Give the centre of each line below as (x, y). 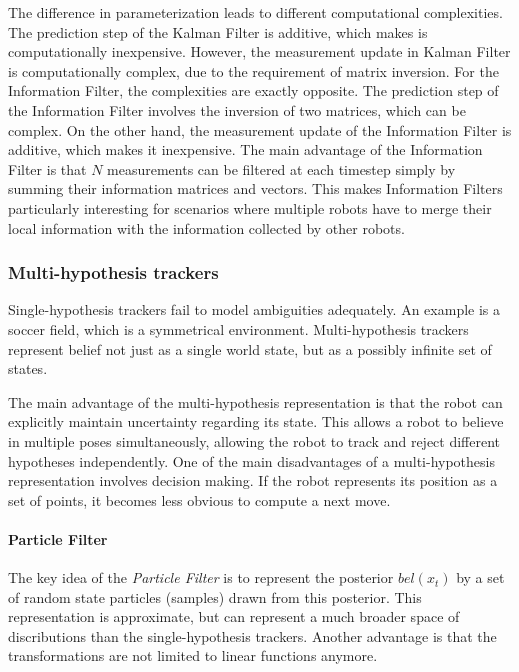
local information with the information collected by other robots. (206, 227)
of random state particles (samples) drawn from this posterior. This (215, 596)
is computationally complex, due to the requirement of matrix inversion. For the (253, 70)
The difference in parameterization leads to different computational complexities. (255, 12)
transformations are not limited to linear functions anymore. (193, 655)
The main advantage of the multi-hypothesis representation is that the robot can (255, 401)
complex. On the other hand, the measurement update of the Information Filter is (260, 129)
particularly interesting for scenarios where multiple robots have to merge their (250, 207)
